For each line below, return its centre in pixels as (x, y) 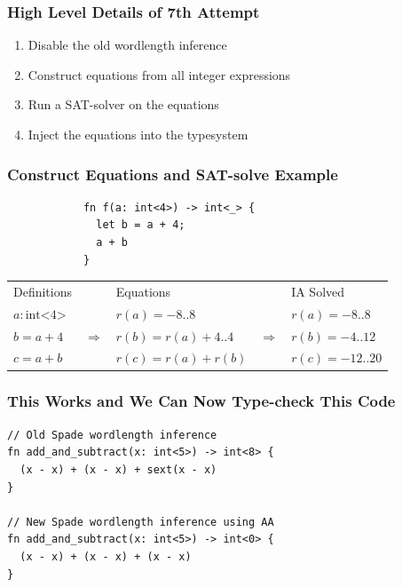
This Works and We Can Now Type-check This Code (201, 401)
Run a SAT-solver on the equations (123, 104)
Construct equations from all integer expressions (159, 74)
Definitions (43, 291)
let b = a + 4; (141, 225)
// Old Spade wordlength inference (112, 435)
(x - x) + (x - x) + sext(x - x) (118, 469)
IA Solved (318, 291)
